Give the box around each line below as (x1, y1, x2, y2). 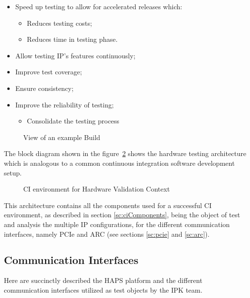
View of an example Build (23, 132, 100, 142)
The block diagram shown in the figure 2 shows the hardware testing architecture (4, 148, 247, 158)
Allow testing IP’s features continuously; (15, 50, 136, 60)
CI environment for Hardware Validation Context (23, 184, 170, 194)
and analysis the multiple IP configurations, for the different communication (4, 219, 230, 229)
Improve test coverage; (15, 67, 82, 77)
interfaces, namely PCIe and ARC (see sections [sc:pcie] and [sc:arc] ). (4, 228, 210, 239)
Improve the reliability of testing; (15, 99, 114, 109)
